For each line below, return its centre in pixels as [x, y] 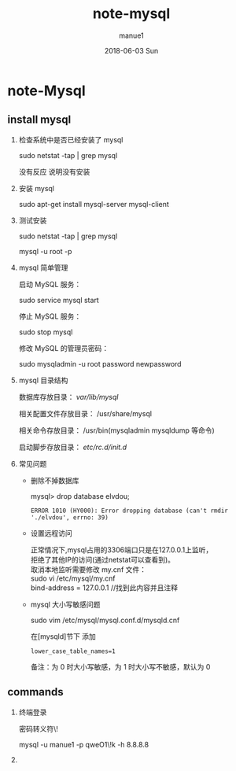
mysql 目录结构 [43, 380]
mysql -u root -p [45, 251]
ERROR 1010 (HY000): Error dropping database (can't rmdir [129, 511]
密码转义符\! [38, 729]
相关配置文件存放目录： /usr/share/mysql [85, 413]
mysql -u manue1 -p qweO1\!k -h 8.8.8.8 [84, 744]
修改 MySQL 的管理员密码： [64, 348]
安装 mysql [37, 188]
